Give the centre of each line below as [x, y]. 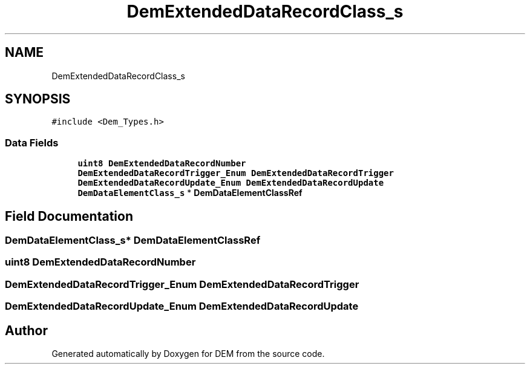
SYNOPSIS [38, 99]
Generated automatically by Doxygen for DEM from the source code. [188, 354]
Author [26, 330]
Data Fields [32, 142]
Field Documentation [69, 216]
